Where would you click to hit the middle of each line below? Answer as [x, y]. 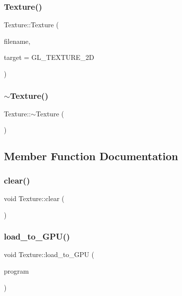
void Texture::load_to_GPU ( [49, 254]
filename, [17, 41]
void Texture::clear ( [34, 198]
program [17, 271]
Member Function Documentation [91, 156]
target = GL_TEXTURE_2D [49, 57]
